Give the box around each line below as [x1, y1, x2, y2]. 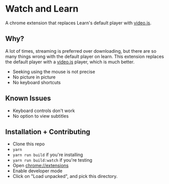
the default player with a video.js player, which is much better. [5, 59, 134, 65]
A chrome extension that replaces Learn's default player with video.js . [5, 20, 152, 26]
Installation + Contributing [5, 127, 90, 136]
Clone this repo [12, 141, 45, 147]
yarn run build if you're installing [12, 152, 83, 158]
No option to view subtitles [12, 113, 69, 119]
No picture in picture [12, 74, 56, 80]
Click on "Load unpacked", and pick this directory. [12, 173, 118, 179]
